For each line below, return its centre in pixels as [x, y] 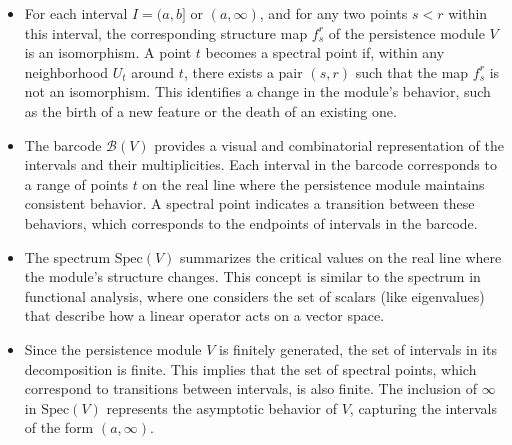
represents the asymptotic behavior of [222, 407]
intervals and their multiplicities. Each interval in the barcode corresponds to [260, 164]
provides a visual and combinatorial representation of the [329, 144]
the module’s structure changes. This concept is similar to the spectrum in [252, 276]
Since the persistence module [113, 348]
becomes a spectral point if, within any [325, 52]
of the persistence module [406, 32]
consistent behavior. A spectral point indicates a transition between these [249, 203]
